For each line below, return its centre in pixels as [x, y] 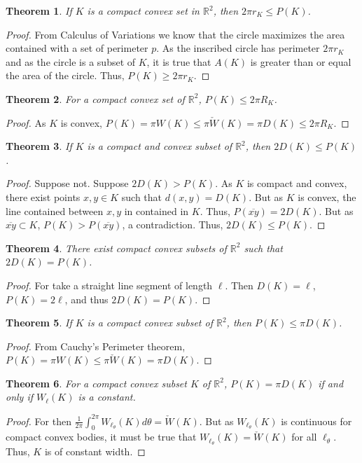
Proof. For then [39, 421]
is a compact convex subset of [150, 323]
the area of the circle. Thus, [65, 75]
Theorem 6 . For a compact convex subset [96, 383]
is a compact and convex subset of [160, 146]
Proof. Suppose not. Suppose [67, 183]
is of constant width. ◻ [95, 451]
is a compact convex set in [143, 11]
